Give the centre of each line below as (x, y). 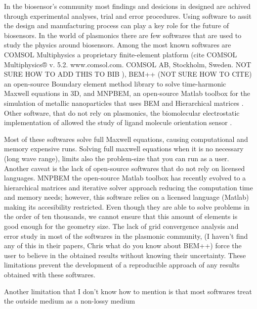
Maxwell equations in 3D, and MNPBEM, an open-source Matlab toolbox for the (127, 93)
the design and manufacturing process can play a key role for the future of (117, 25)
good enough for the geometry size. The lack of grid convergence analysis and (121, 226)
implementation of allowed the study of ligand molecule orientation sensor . (118, 122)
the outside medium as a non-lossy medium (70, 301)
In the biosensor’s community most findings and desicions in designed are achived (127, 6)
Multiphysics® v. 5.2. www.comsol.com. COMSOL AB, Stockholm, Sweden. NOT (128, 64)
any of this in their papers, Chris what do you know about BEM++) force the (123, 245)
